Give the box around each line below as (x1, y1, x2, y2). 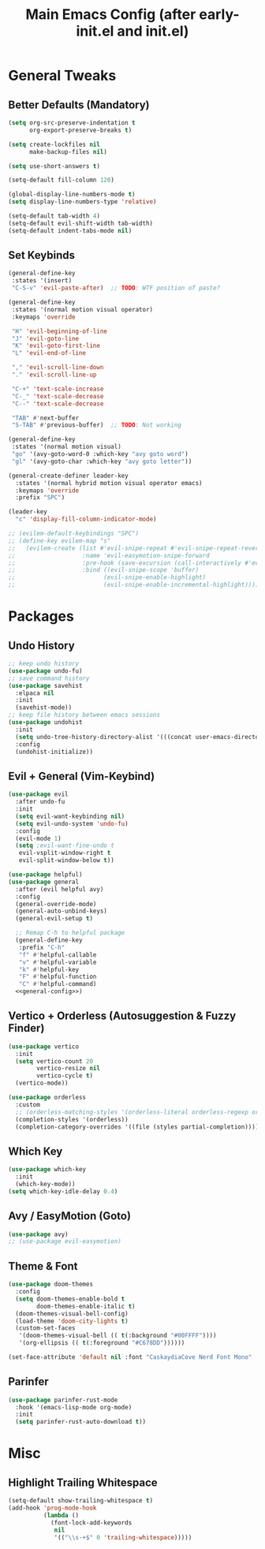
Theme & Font (8, 1260, 78, 1273)
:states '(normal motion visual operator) (11, 305, 154, 313)
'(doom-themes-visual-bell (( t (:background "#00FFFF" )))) (18, 1331, 217, 1340)
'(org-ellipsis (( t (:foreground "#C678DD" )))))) (18, 1339, 185, 1347)
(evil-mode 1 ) (15, 834, 62, 842)
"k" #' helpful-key (18, 965, 80, 973)
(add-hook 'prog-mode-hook (8, 1504, 97, 1512)
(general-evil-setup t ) (15, 915, 93, 923)
